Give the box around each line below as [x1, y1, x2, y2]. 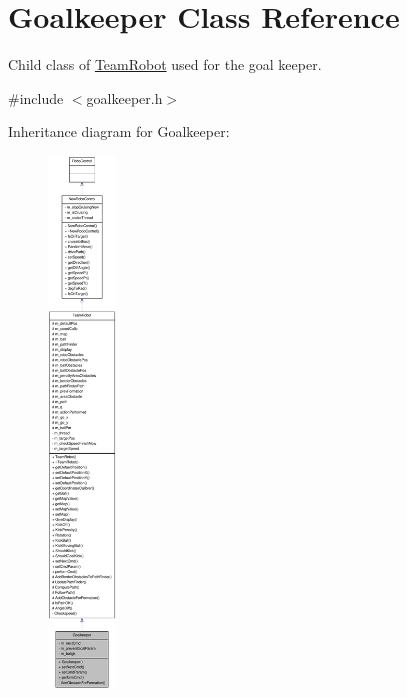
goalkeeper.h [86, 87, 163, 108]
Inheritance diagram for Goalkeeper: [8, 121, 230, 142]
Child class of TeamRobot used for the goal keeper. [8, 54, 322, 75]
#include [8, 87, 64, 108]
